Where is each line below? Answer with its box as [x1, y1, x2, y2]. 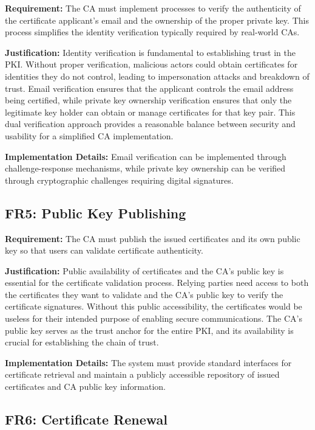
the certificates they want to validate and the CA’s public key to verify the [5, 288, 283, 300]
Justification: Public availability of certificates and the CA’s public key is [5, 264, 284, 277]
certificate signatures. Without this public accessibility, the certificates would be [5, 300, 302, 313]
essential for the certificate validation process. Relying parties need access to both [5, 276, 309, 289]
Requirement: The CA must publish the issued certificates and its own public [5, 232, 300, 244]
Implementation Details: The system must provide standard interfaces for [5, 356, 292, 369]
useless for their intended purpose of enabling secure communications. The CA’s [5, 312, 302, 325]
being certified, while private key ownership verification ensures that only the [5, 94, 292, 106]
